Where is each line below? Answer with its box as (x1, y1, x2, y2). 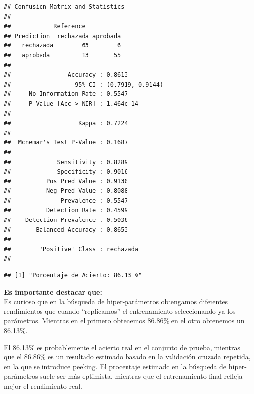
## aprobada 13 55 (4, 51, 121, 59)
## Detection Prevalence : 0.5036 (4, 217, 128, 224)
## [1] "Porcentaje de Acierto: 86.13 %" (4, 272, 142, 279)
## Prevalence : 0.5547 (4, 197, 128, 204)
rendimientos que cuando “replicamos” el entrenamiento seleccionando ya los (4, 306, 236, 316)
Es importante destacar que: (4, 286, 102, 297)
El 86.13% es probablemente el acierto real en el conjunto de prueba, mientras (4, 342, 241, 352)
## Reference (4, 23, 85, 30)
